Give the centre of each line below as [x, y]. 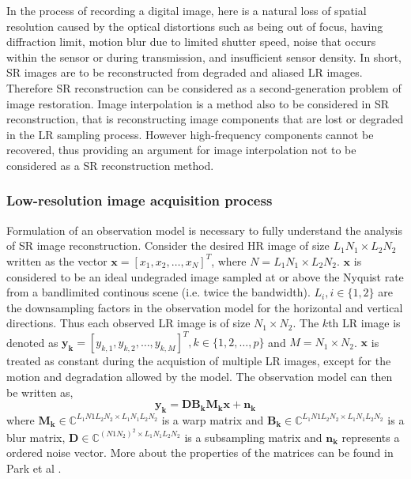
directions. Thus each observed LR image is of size [128, 323]
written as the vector [57, 260]
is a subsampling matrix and [253, 437]
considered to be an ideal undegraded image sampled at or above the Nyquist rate [205, 276]
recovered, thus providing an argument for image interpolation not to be [181, 150]
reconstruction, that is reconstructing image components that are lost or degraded [205, 119]
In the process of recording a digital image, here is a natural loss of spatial [187, 10]
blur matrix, [36, 437]
